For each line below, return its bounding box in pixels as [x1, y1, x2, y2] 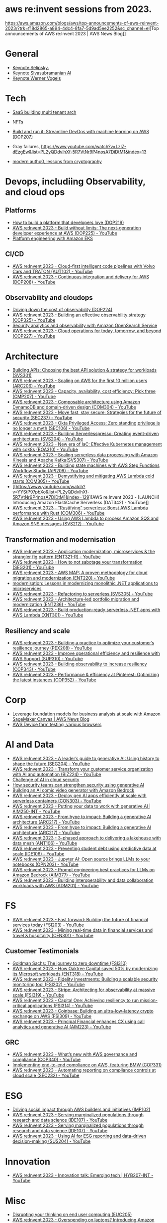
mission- [140, 997, 158, 1003]
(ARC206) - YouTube [12, 383, 56, 389]
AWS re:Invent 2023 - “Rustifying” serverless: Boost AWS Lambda [12, 505, 148, 511]
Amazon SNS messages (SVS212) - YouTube [12, 521, 104, 527]
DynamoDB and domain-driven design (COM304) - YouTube [12, 404, 137, 410]
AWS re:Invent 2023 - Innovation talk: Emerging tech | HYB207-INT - [12, 1172, 154, 1178]
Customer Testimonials [5, 947, 79, 956]
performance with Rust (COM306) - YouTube [12, 510, 105, 516]
